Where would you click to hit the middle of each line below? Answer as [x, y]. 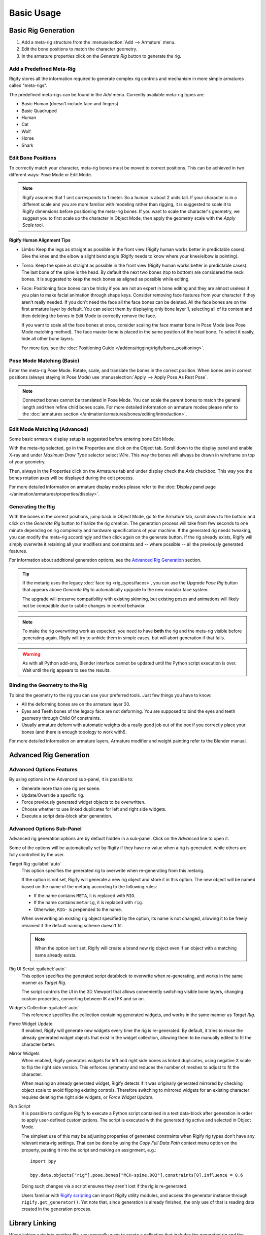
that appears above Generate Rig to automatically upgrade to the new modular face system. [116, 590]
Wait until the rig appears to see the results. [66, 670]
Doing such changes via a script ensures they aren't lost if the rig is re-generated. [104, 1186]
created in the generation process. [56, 1209]
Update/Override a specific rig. [53, 795]
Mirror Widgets [24, 1053]
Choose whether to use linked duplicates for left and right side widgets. [94, 809]
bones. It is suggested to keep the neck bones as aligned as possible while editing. [105, 279]
